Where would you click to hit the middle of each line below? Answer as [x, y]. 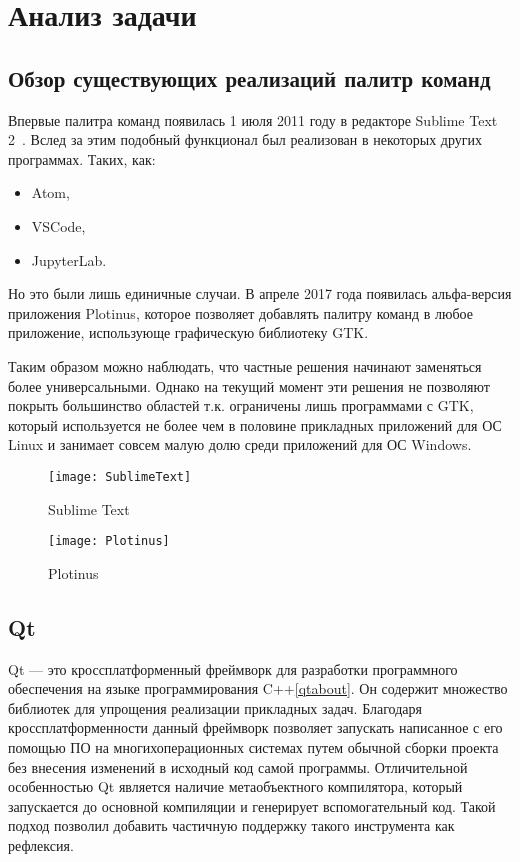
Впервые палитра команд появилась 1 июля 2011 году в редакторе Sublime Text [253, 119]
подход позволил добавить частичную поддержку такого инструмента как [231, 825]
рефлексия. [41, 844]
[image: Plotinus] [109, 541]
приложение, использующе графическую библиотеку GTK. [188, 332]
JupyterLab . [69, 259]
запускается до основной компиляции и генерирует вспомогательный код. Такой [252, 805]
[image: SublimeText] [120, 476]
